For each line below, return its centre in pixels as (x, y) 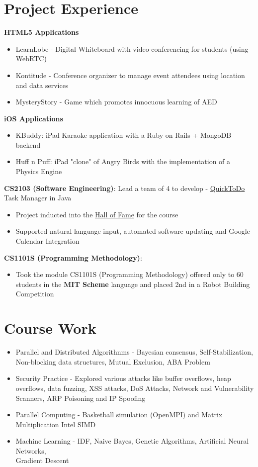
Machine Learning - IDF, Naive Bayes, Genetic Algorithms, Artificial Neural (132, 441)
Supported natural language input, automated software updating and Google (133, 231)
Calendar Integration (47, 241)
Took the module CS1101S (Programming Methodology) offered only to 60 (129, 274)
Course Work (50, 328)
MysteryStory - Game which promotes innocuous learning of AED (116, 102)
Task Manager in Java (38, 198)
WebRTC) (31, 58)
